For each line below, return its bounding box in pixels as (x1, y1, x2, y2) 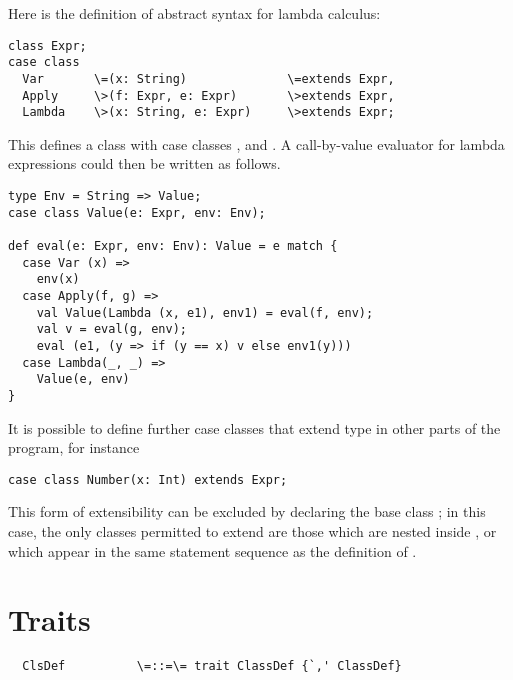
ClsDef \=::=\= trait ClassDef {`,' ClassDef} (22, 659, 402, 674)
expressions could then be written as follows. (8, 153, 281, 174)
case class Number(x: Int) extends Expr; (8, 472, 288, 487)
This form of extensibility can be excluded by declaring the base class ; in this (8, 501, 486, 522)
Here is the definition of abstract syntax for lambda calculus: (8, 3, 381, 23)
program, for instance (8, 437, 140, 458)
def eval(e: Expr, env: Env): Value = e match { (8, 239, 338, 254)
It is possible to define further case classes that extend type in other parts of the (8, 417, 501, 438)
